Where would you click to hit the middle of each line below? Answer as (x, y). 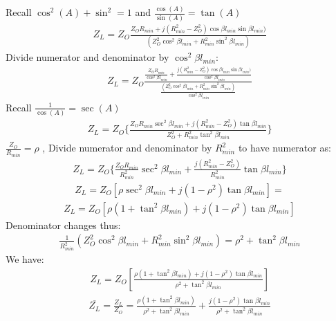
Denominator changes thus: (63, 224)
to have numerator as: (284, 148)
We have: (25, 259)
